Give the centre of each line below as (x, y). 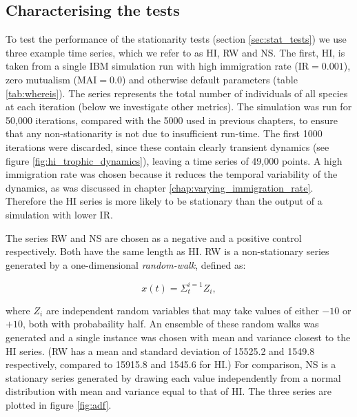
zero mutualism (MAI (51, 79)
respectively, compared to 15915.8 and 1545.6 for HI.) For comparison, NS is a (171, 364)
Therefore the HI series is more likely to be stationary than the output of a (164, 201)
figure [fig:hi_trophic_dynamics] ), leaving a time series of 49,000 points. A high (174, 160)
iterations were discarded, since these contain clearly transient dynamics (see (167, 146)
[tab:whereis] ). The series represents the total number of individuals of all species (177, 93)
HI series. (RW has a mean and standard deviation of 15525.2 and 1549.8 (160, 350)
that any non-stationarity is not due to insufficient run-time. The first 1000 (164, 133)
